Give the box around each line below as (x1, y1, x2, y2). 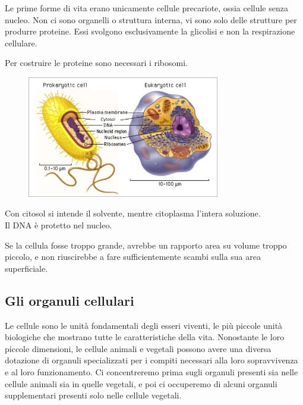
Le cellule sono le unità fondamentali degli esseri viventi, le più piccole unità (5, 319, 283, 331)
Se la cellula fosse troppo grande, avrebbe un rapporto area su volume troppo (5, 238, 287, 251)
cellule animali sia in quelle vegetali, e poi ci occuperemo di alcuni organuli (5, 377, 277, 390)
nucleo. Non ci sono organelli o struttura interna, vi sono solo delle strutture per (5, 13, 297, 26)
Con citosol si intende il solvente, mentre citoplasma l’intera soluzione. (5, 207, 261, 219)
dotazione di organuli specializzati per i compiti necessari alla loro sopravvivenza (5, 354, 298, 366)
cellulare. (5, 36, 37, 49)
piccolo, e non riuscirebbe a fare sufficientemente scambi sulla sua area (5, 250, 261, 263)
